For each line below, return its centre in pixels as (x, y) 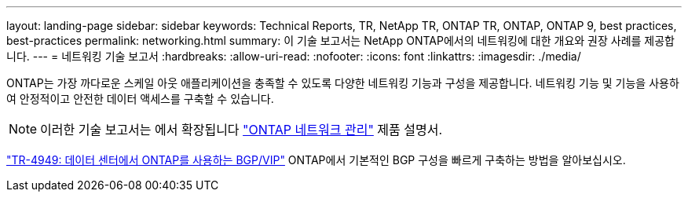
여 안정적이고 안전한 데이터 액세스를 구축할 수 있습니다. (140, 99)
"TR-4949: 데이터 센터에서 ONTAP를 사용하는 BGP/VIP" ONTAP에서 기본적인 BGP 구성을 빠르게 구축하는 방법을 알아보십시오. (316, 160)
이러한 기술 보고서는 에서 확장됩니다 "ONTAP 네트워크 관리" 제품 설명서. (242, 130)
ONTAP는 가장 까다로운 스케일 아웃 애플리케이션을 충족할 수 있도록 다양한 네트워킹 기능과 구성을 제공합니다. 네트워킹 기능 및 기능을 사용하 (343, 83)
